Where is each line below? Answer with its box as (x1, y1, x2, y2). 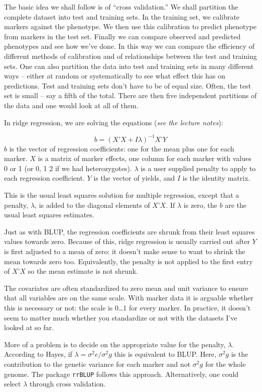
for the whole (205, 358, 246, 369)
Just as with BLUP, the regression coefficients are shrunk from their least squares (4, 226, 255, 237)
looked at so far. (4, 322, 54, 333)
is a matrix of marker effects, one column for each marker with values (38, 153, 251, 164)
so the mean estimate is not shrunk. (28, 266, 138, 276)
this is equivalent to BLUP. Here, (114, 349, 216, 359)
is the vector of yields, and (93, 173, 175, 183)
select (4, 378, 21, 389)
